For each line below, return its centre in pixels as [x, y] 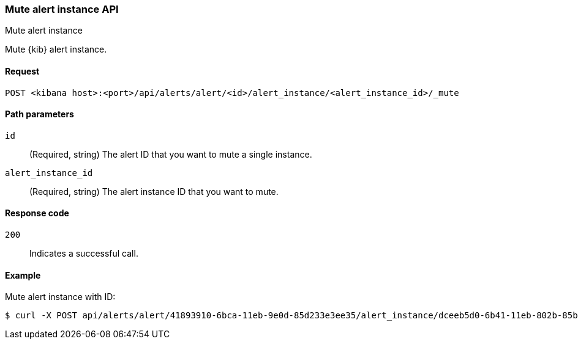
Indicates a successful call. [84, 254]
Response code [37, 213]
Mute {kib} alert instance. [56, 49]
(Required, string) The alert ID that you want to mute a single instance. [171, 154]
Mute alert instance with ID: [60, 297]
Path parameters [39, 114]
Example [23, 275]
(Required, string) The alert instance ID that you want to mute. [154, 191]
